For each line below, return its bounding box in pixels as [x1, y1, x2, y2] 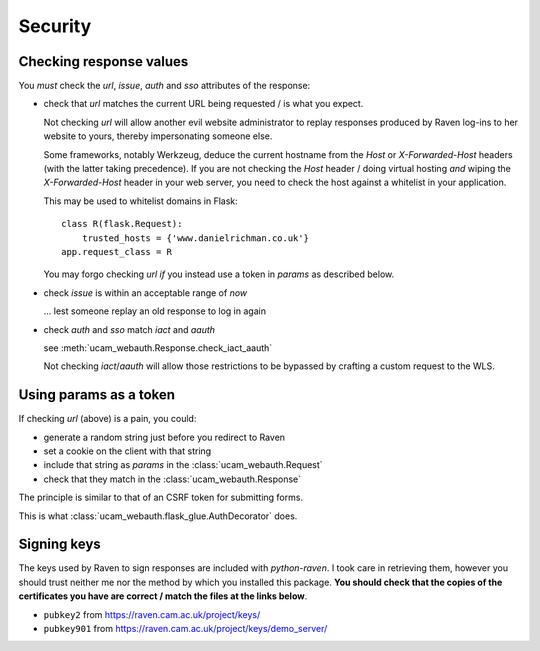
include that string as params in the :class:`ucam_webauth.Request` [43, 459, 324, 471]
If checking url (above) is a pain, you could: [18, 413, 197, 425]
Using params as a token [18, 386, 175, 404]
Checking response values [18, 53, 189, 70]
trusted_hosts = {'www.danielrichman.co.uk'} [81, 232, 310, 244]
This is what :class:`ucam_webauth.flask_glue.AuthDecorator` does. [18, 510, 298, 522]
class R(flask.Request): [61, 218, 183, 230]
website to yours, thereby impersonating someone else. [43, 130, 273, 142]
